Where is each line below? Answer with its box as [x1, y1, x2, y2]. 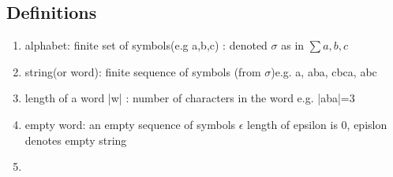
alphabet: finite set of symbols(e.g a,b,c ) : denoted [24, 37, 268, 53]
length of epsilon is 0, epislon [247, 116, 387, 132]
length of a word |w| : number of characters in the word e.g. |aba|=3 [24, 90, 355, 106]
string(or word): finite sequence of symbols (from [24, 63, 261, 79]
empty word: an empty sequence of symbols [24, 116, 236, 132]
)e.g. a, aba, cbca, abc [271, 63, 377, 79]
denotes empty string [24, 131, 127, 148]
